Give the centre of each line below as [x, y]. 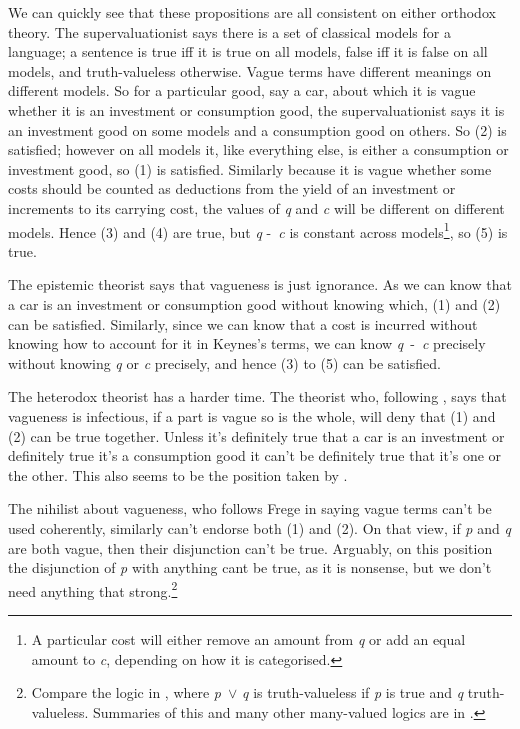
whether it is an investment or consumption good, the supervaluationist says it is [256, 109]
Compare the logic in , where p [126, 692]
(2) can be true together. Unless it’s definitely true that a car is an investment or [256, 435]
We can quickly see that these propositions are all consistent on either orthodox [252, 12]
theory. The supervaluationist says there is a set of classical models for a [229, 31]
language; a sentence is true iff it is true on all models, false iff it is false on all [248, 51]
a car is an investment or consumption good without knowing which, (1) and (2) [254, 303]
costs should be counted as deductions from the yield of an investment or [232, 188]
